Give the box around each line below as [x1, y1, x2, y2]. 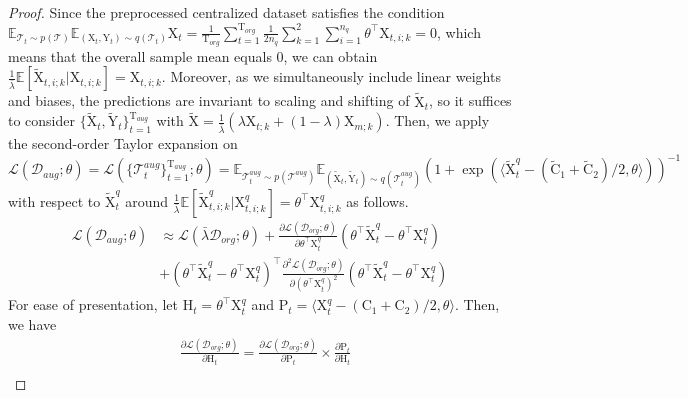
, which [437, 21, 481, 42]
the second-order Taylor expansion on [8, 133, 238, 154]
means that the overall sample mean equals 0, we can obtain [8, 45, 378, 66]
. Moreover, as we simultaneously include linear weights [161, 66, 501, 87]
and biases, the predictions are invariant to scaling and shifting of [8, 90, 410, 111]
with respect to [8, 190, 101, 211]
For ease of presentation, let [8, 294, 178, 315]
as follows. [346, 190, 409, 211]
